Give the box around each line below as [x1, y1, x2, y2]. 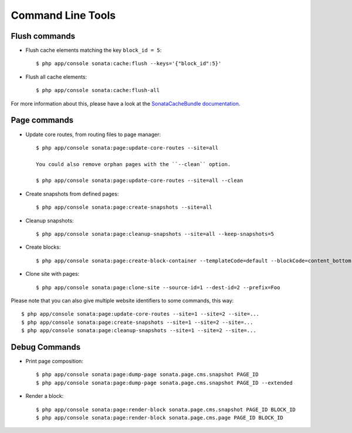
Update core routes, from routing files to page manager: [25, 131, 161, 138]
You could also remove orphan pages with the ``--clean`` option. [36, 161, 231, 167]
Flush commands [11, 31, 76, 41]
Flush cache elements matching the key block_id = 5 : [25, 47, 162, 54]
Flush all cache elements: [25, 73, 87, 80]
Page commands [11, 115, 74, 126]
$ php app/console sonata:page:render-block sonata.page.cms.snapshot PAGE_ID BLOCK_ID [36, 406, 296, 413]
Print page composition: [25, 358, 83, 365]
